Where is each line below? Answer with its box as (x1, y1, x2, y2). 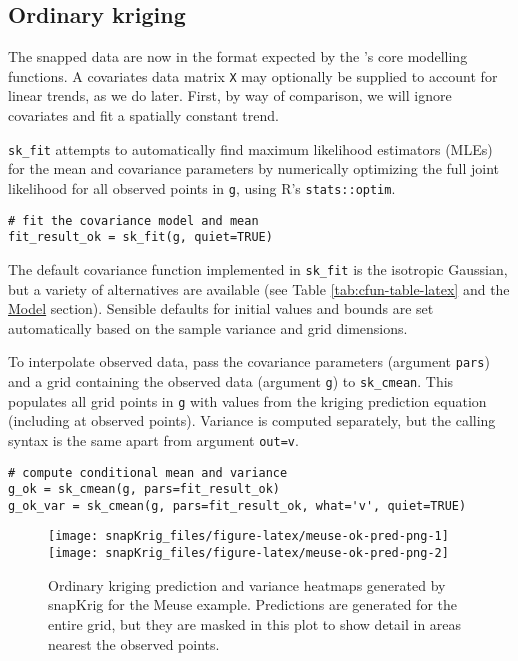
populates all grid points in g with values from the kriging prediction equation (8, 390, 487, 411)
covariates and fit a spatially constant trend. (8, 105, 279, 126)
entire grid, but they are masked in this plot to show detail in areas (48, 613, 462, 634)
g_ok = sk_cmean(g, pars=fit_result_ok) (8, 482, 281, 497)
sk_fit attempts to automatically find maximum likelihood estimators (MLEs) (8, 138, 493, 159)
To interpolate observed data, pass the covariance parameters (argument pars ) (8, 351, 490, 372)
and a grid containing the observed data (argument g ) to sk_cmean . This (8, 370, 454, 391)
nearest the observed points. (48, 633, 220, 654)
